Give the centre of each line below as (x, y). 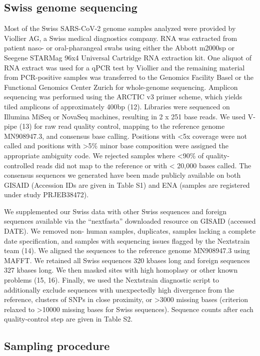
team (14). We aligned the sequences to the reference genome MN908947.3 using (127, 250)
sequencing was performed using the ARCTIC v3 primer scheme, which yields (123, 97)
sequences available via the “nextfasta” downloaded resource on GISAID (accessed (130, 221)
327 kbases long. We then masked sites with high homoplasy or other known (121, 270)
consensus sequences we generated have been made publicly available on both (122, 175)
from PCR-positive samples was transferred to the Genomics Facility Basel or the (129, 77)
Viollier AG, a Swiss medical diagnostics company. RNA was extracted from (121, 38)
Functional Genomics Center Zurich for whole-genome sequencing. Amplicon (121, 87)
